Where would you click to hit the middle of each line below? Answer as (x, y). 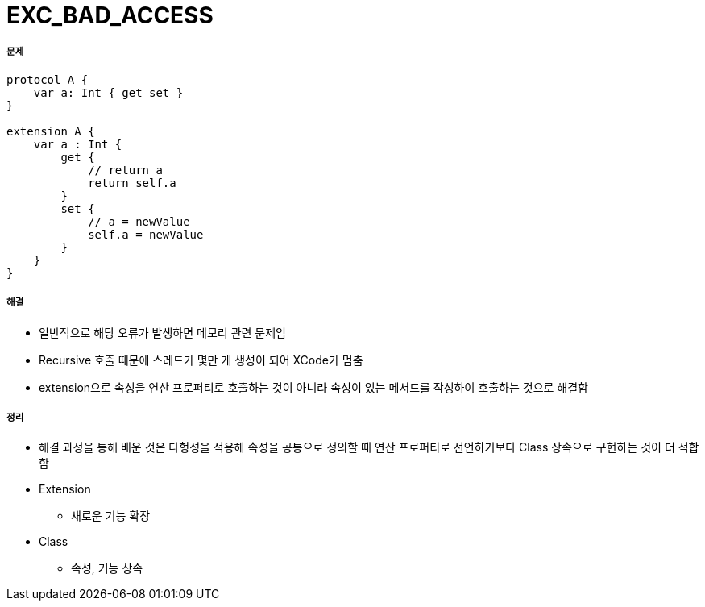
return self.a (132, 183)
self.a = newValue (146, 234)
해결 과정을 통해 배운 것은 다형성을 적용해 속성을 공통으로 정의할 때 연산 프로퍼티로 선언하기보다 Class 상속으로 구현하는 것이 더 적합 (369, 447)
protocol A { (48, 79)
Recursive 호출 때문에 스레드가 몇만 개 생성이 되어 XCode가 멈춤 (201, 360)
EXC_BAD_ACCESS (110, 15)
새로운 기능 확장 (111, 516)
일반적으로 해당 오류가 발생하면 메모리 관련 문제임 (162, 332)
